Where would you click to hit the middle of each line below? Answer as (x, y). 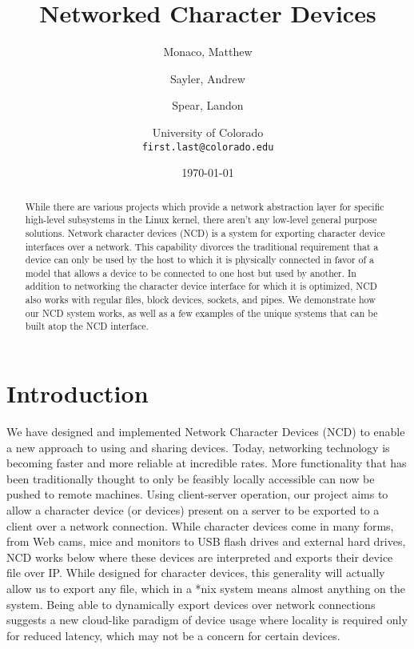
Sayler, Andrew (208, 78)
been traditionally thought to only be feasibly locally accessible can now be (191, 478)
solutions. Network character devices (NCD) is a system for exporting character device (205, 232)
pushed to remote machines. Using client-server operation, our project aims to (197, 494)
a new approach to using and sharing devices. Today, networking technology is (198, 447)
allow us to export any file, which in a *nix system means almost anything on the (206, 588)
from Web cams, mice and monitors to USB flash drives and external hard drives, (206, 541)
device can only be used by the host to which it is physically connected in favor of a (200, 260)
